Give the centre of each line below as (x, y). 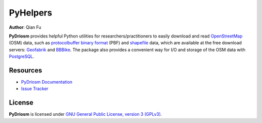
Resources (25, 70)
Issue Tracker (35, 89)
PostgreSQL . (22, 56)
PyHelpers (31, 13)
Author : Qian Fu (25, 27)
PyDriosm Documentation (47, 82)
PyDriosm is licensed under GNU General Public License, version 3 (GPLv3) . (85, 114)
